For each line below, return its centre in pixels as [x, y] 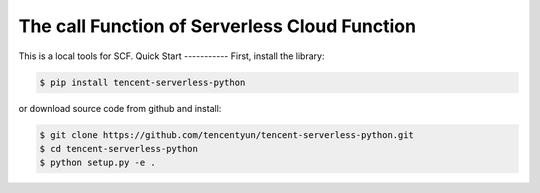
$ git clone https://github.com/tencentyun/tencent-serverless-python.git [227, 134]
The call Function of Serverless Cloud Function [217, 26]
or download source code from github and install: [120, 108]
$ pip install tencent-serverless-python [142, 82]
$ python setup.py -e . [98, 163]
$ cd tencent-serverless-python [119, 148]
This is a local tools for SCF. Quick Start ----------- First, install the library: [171, 56]
